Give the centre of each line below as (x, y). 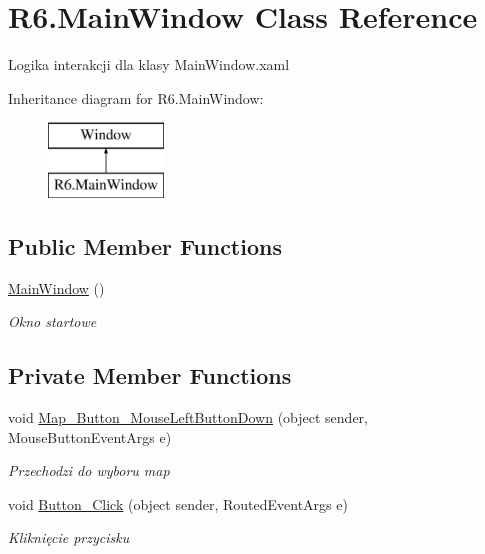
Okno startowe (52, 321)
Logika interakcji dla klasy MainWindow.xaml (149, 64)
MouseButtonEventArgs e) (90, 436)
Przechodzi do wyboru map (89, 470)
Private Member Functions (150, 375)
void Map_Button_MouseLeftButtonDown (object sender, (188, 417)
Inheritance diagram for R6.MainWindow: (136, 97)
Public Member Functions (145, 245)
